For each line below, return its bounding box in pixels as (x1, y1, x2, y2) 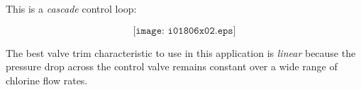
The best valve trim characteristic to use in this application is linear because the (6, 45, 356, 60)
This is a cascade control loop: (6, 1, 137, 15)
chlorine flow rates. (6, 72, 88, 87)
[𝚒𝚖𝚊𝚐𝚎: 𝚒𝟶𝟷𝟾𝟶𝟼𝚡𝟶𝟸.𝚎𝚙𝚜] (133, 25, 236, 36)
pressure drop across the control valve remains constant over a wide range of (6, 59, 338, 74)
